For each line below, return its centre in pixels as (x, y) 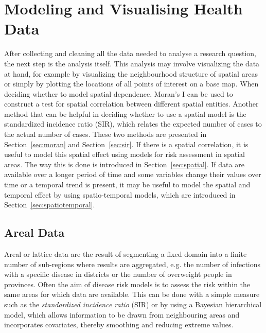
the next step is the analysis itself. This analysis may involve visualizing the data (132, 63)
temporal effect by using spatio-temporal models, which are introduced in (120, 194)
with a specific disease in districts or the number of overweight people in (118, 274)
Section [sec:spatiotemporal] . (50, 205)
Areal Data (34, 232)
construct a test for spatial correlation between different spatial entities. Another (131, 104)
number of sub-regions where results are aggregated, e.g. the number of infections (132, 264)
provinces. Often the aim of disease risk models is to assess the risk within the (127, 284)
